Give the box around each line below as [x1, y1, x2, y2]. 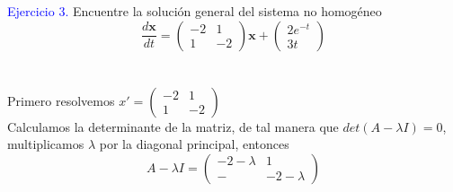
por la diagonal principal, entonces [99, 135, 289, 153]
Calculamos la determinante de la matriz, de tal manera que [7, 117, 339, 135]
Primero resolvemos [7, 91, 115, 109]
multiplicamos [7, 135, 84, 153]
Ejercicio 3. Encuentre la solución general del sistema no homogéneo [7, 2, 382, 20]
